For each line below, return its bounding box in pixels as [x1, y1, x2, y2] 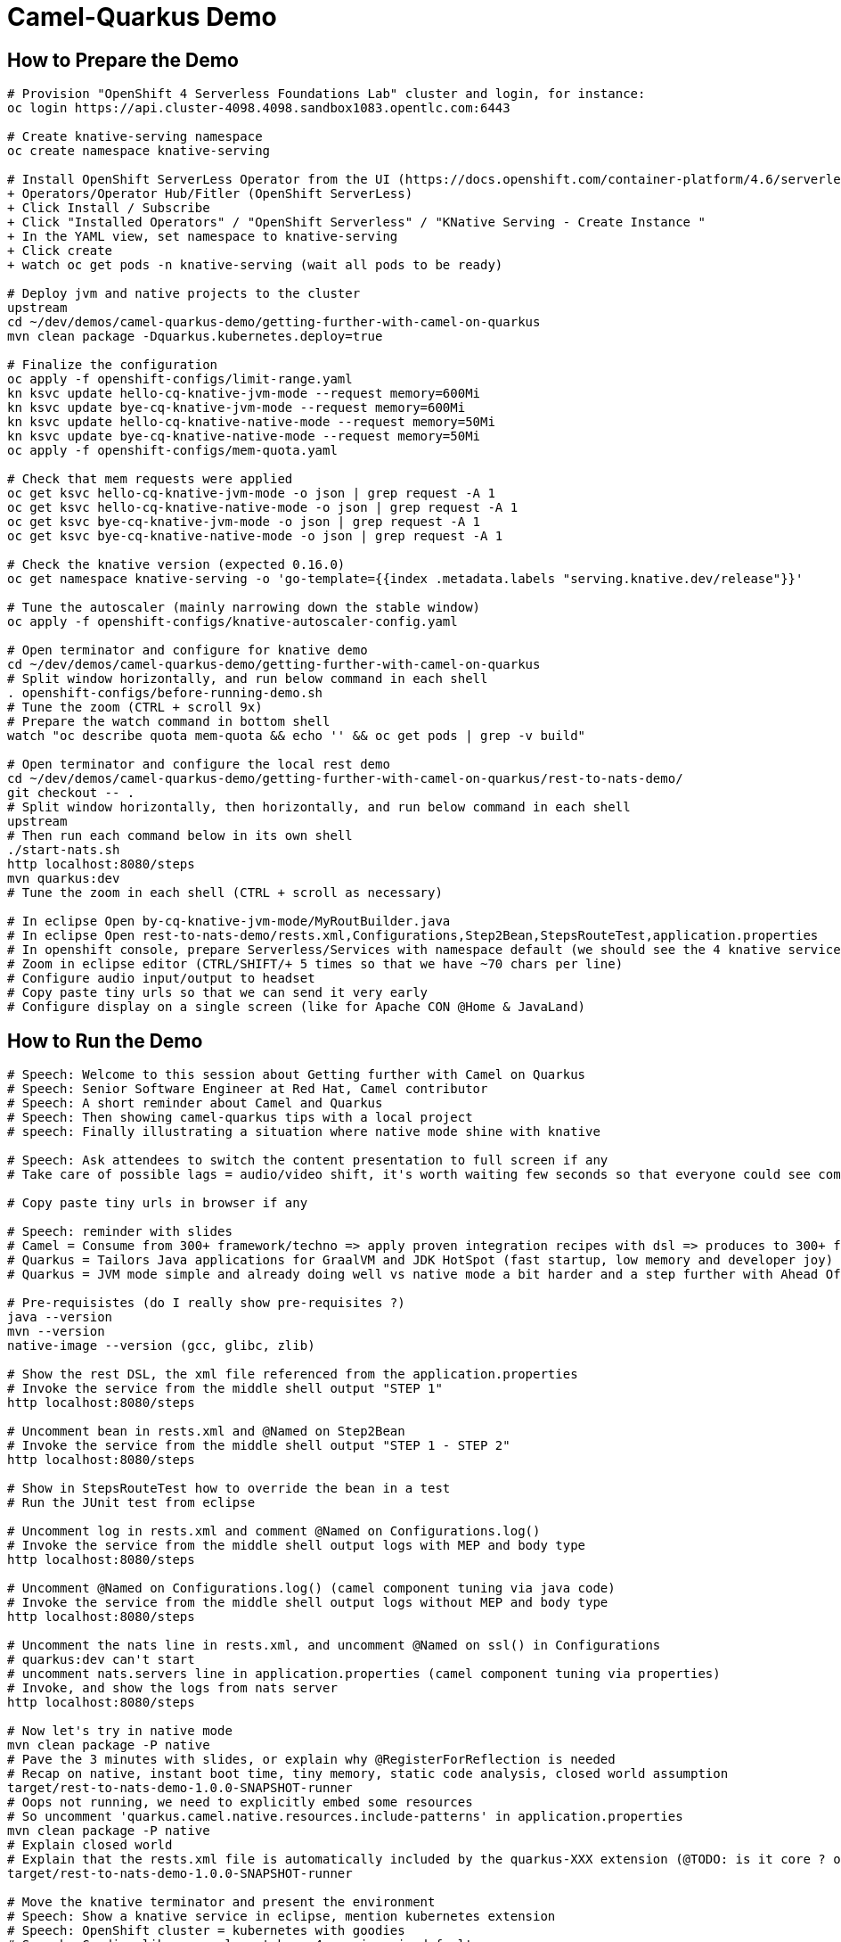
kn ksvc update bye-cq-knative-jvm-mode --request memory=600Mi [7, 400, 466, 416]
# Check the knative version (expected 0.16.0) [7, 557, 346, 572]
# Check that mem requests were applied [7, 472, 293, 487]
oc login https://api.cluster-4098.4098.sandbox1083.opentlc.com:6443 [7, 101, 510, 116]
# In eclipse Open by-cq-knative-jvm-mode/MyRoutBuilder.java [7, 914, 451, 929]
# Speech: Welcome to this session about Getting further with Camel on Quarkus [7, 1067, 586, 1082]
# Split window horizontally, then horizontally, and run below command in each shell [7, 800, 631, 815]
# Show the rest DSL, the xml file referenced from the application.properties [7, 1367, 578, 1382]
